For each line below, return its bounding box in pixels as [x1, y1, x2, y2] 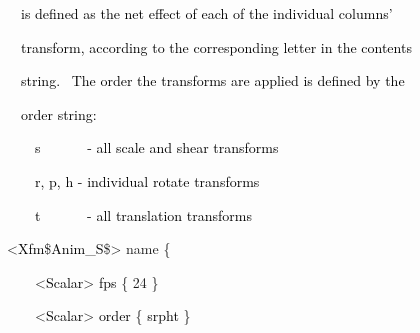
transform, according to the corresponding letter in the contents [20, 36, 412, 57]
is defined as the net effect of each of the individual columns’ [20, 3, 393, 23]
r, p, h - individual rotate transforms [34, 170, 260, 191]
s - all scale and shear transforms [34, 137, 279, 158]
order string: [20, 103, 97, 124]
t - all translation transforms [34, 204, 252, 225]
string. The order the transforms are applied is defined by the [20, 70, 405, 91]
